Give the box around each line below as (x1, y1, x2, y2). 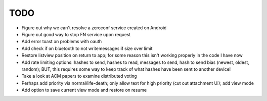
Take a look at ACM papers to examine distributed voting (21, 73, 137, 79)
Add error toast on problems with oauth (21, 39, 102, 45)
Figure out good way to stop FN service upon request (21, 31, 131, 37)
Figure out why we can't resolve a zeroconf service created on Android (21, 25, 167, 31)
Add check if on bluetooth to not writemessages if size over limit (21, 45, 153, 51)
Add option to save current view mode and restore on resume (21, 87, 147, 93)
